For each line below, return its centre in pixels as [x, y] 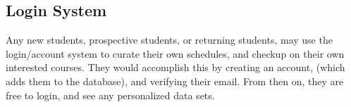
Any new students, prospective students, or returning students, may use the [169, 40]
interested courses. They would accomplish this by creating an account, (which [175, 67]
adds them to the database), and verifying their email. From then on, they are [175, 81]
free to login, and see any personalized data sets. [110, 95]
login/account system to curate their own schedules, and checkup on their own [175, 53]
